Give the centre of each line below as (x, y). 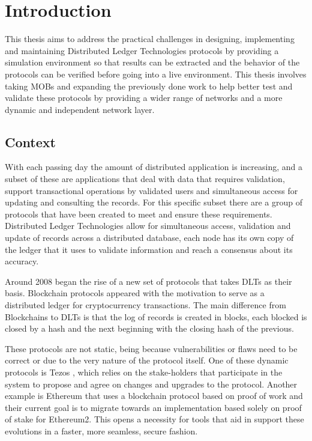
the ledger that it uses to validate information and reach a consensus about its (149, 249)
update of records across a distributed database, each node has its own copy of (149, 238)
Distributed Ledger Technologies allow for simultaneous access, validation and (148, 226)
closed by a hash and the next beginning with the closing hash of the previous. (149, 328)
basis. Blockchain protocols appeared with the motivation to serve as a (135, 293)
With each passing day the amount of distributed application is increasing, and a (154, 167)
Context (30, 141)
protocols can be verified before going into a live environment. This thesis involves (156, 74)
